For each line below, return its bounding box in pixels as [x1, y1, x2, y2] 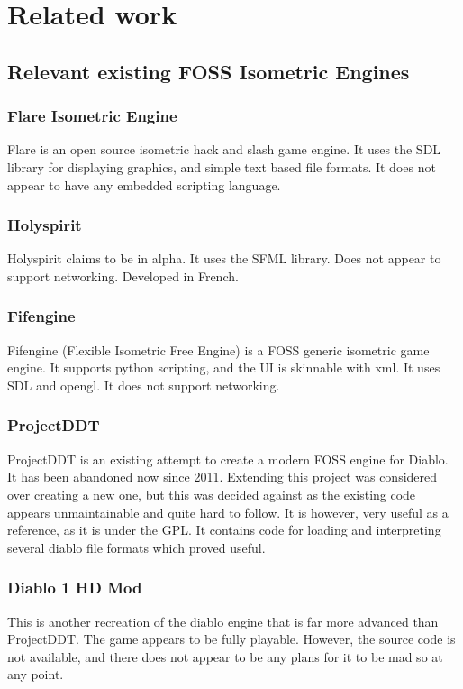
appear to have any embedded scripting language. [7, 175, 281, 194]
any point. [7, 665, 64, 684]
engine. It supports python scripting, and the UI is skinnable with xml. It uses [7, 358, 440, 377]
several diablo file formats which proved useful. [7, 537, 266, 556]
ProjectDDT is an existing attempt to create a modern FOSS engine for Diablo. [7, 449, 449, 468]
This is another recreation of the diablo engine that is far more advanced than [7, 611, 439, 630]
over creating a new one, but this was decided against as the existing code [7, 484, 416, 503]
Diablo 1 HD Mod [7, 576, 142, 599]
